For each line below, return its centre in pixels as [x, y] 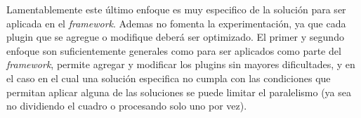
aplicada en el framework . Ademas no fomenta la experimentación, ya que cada [176, 23]
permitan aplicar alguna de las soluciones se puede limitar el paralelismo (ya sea [179, 92]
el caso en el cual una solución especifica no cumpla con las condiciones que [169, 78]
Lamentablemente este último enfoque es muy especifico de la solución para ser [176, 9]
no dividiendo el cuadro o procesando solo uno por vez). [127, 106]
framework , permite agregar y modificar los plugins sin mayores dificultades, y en [181, 64]
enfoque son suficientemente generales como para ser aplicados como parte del [174, 50]
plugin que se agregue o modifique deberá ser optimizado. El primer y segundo [175, 37]
